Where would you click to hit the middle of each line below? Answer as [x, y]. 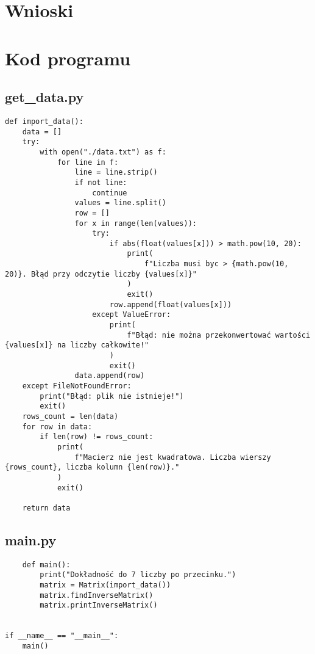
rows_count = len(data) [70, 416]
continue [110, 193]
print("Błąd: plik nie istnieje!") [112, 396]
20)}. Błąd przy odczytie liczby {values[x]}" [101, 274]
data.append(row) [110, 376]
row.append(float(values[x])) [171, 304]
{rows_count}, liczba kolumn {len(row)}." [92, 467]
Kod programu [68, 58]
